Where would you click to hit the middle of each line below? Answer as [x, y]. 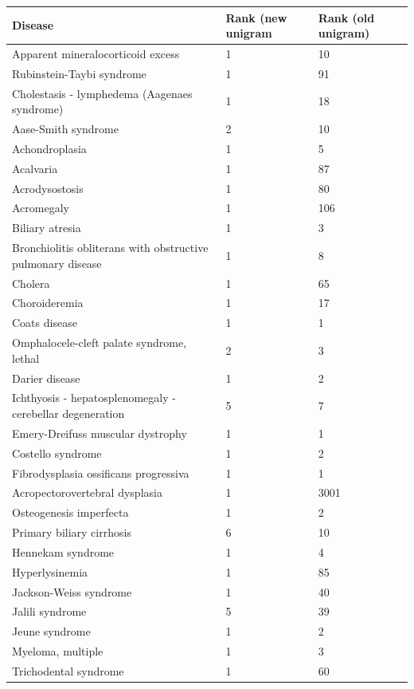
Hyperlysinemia [50, 571]
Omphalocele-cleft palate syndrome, [100, 343]
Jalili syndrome [49, 611]
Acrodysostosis [48, 188]
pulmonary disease [57, 263]
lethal [26, 358]
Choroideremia [48, 303]
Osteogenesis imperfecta [70, 512]
